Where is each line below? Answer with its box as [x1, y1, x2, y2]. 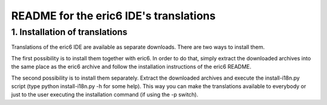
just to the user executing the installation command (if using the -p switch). [11, 91, 199, 98]
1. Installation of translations [11, 27, 128, 37]
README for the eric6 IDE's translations [11, 9, 216, 22]
